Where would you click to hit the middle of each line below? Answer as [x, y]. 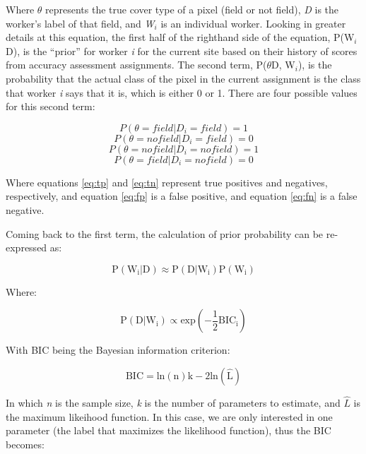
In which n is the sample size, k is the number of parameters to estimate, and [173, 403]
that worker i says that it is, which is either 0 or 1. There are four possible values [182, 92]
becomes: [25, 444]
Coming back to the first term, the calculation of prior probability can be [165, 233]
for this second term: [51, 106]
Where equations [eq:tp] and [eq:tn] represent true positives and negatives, [167, 182]
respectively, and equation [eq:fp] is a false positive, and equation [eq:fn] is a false [182, 196]
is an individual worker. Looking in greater [253, 23]
